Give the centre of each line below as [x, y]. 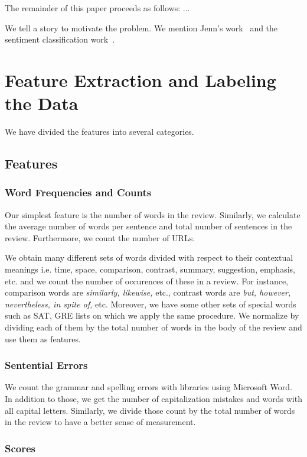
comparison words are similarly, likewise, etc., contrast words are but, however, [148, 292]
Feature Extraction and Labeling [141, 80]
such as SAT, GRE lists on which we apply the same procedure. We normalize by [152, 315]
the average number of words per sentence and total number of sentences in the [148, 226]
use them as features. [43, 338]
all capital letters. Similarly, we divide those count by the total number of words [150, 410]
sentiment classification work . [60, 39]
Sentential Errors [46, 365]
